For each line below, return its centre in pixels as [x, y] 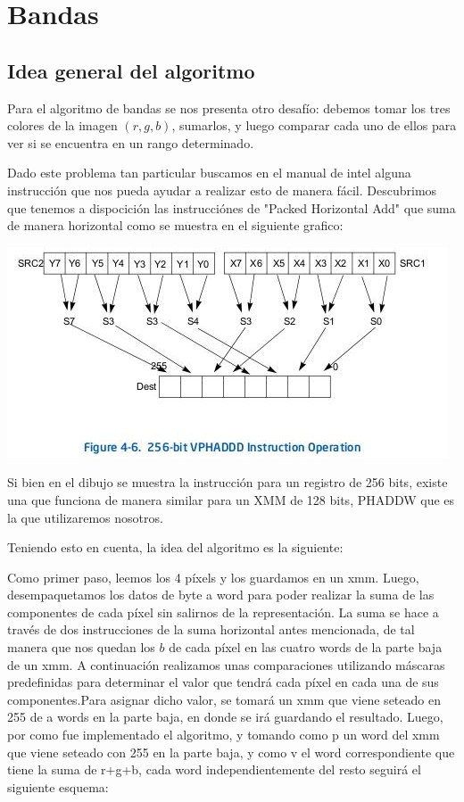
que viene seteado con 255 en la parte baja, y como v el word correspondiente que [231, 752]
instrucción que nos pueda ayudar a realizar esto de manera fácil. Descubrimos [222, 190]
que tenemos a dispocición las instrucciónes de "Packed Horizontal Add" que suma [232, 207]
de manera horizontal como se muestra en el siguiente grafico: [175, 225]
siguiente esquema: [58, 786]
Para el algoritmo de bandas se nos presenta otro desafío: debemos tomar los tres [229, 107]
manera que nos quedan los [81, 647]
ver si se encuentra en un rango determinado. [131, 142]
